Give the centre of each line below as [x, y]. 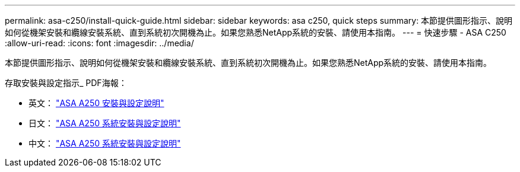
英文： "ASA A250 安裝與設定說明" [96, 103]
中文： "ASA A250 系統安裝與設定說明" [105, 143]
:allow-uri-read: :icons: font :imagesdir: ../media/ [99, 43]
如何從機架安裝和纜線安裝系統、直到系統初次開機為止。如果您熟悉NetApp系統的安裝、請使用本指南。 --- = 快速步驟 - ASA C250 [256, 32]
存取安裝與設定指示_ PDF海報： [66, 83]
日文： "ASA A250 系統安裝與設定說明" [105, 123]
